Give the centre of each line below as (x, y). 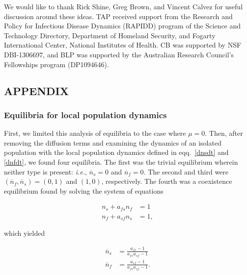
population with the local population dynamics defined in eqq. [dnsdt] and (116, 152)
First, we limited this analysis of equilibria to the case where (95, 133)
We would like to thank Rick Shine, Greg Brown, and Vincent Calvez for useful (123, 6)
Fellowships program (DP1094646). (56, 64)
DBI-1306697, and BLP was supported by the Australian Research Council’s (119, 54)
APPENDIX (36, 90)
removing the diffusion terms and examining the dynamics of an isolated (113, 142)
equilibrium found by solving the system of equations (84, 190)
